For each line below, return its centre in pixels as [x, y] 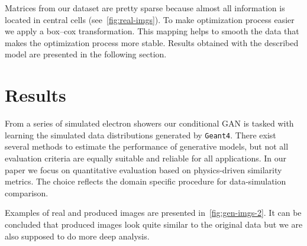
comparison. [27, 192]
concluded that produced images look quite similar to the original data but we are [154, 224]
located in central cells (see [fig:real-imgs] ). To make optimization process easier [150, 19]
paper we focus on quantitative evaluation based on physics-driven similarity [143, 169]
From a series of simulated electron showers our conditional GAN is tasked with [149, 123]
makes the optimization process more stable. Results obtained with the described [152, 42]
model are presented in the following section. [86, 54]
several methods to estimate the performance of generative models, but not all [147, 146]
